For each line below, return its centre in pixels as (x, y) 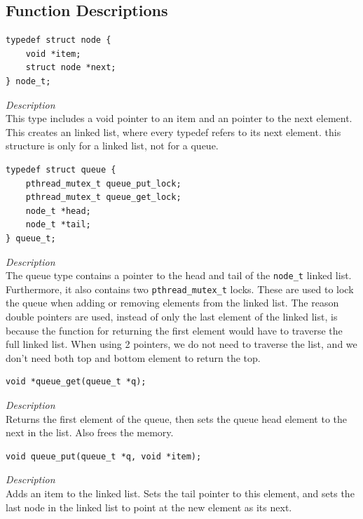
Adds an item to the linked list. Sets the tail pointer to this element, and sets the (180, 493)
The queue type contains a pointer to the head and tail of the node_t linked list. (179, 275)
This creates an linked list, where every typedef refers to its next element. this (173, 132)
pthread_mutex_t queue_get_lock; (103, 197)
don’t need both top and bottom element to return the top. (133, 357)
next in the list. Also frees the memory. (90, 432)
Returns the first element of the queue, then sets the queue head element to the (177, 418)
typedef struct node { (59, 40)
